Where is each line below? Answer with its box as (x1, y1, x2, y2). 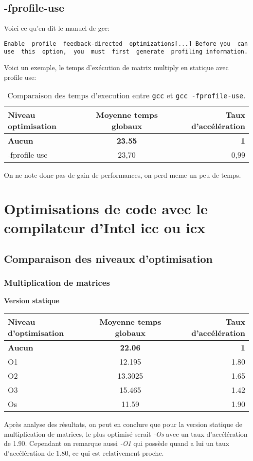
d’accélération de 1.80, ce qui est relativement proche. (4, 447, 164, 458)
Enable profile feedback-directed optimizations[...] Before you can (4, 40, 248, 47)
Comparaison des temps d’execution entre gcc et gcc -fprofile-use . (7, 90, 246, 101)
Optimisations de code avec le (4, 199, 208, 219)
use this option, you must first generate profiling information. (4, 48, 248, 55)
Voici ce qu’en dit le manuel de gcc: (4, 23, 109, 33)
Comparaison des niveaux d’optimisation (4, 251, 213, 266)
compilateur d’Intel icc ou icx (4, 218, 205, 238)
